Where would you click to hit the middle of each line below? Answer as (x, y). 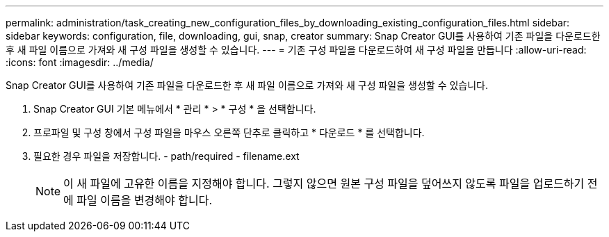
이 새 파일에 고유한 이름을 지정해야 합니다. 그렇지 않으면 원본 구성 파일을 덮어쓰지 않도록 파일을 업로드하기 (324, 183)
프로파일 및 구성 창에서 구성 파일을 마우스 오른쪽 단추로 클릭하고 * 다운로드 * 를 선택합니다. (229, 132)
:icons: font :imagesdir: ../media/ (80, 62)
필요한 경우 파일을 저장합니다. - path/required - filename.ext (167, 156)
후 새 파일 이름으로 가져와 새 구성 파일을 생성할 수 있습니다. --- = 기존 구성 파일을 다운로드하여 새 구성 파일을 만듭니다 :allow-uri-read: (296, 50)
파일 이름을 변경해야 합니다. (145, 200)
